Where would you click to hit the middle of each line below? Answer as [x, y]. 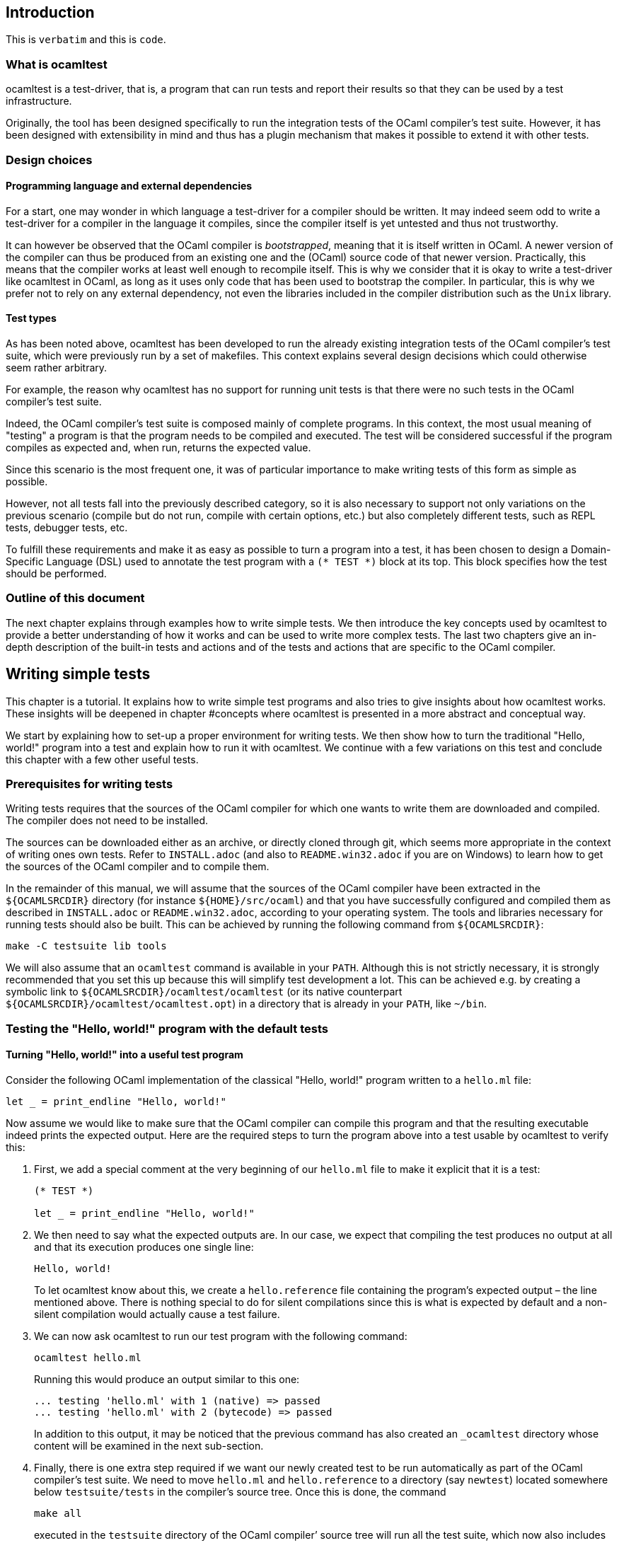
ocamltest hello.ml [88, 1357]
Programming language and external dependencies [129, 186]
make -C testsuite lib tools [86, 946]
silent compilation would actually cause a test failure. [157, 1314]
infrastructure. [39, 101]
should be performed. [56, 573]
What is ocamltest [57, 64]
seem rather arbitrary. [57, 367]
